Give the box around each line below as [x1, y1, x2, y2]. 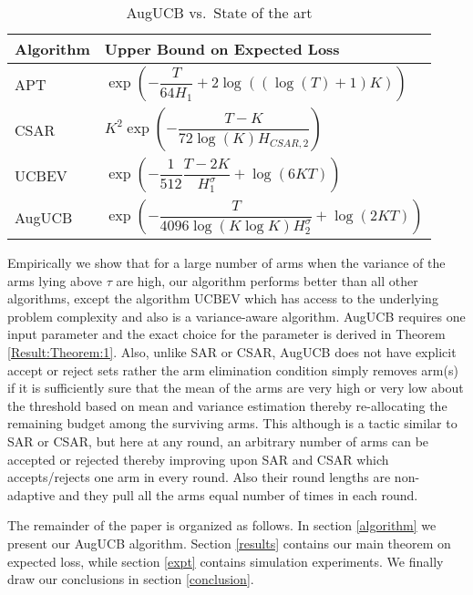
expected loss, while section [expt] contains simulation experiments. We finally [7, 551, 444, 570]
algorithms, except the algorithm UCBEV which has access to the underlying [7, 289, 438, 308]
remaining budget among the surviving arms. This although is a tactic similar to [7, 414, 458, 433]
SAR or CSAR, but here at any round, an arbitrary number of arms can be [7, 431, 429, 450]
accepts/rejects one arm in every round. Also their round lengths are [7, 467, 391, 487]
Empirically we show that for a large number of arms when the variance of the [7, 253, 446, 272]
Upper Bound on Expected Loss [104, 38, 340, 59]
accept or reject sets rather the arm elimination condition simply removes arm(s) [7, 360, 458, 379]
